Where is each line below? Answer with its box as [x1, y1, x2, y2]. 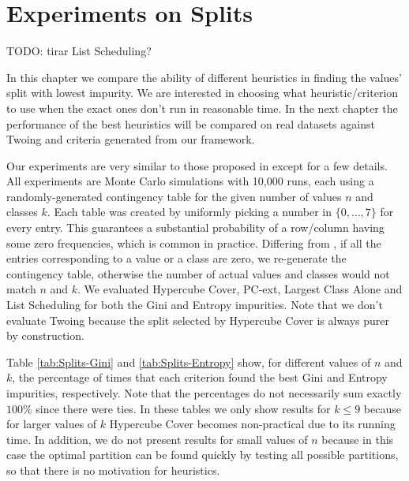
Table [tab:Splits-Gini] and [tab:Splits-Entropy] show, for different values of [6, 353, 371, 370]
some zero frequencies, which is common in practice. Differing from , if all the [6, 234, 381, 251]
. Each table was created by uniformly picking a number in [47, 203, 332, 220]
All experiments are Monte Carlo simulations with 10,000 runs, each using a [6, 173, 374, 189]
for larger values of [6, 416, 97, 432]
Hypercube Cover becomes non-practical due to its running [109, 416, 396, 432]
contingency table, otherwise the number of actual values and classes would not [6, 265, 390, 282]
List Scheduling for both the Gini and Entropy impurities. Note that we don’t [6, 296, 383, 313]
